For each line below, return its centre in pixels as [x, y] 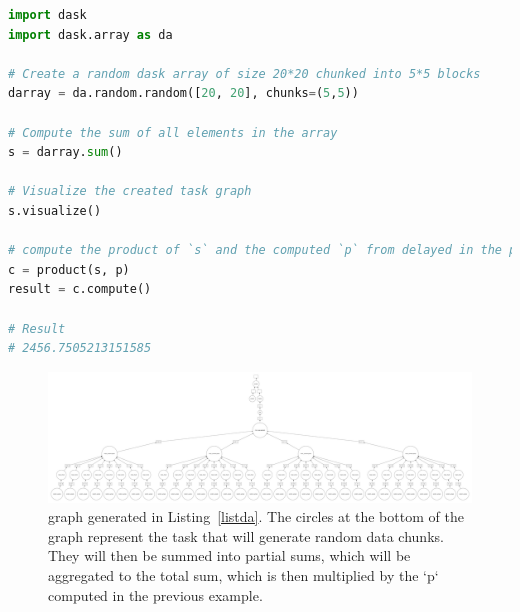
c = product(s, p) [69, 269]
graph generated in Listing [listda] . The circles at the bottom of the [256, 516]
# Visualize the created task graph [130, 191]
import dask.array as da [90, 34]
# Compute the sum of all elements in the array [173, 132]
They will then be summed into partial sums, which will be [229, 555]
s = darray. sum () [65, 152]
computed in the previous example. [155, 594]
